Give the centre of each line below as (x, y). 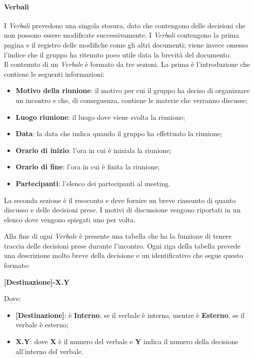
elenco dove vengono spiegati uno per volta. (70, 219)
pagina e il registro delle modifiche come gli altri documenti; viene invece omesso (126, 44)
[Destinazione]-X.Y (37, 281)
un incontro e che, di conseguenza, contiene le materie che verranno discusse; (132, 100)
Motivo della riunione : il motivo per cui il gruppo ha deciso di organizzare (133, 90)
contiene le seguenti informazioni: (54, 74)
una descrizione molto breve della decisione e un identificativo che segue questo (124, 255)
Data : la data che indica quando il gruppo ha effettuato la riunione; (119, 133)
